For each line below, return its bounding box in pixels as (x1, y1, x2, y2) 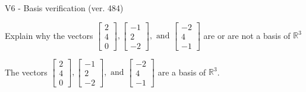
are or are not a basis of (203, 29, 291, 41)
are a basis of (157, 65, 206, 78)
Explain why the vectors (5, 29, 93, 41)
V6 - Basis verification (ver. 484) (5, 2, 124, 14)
